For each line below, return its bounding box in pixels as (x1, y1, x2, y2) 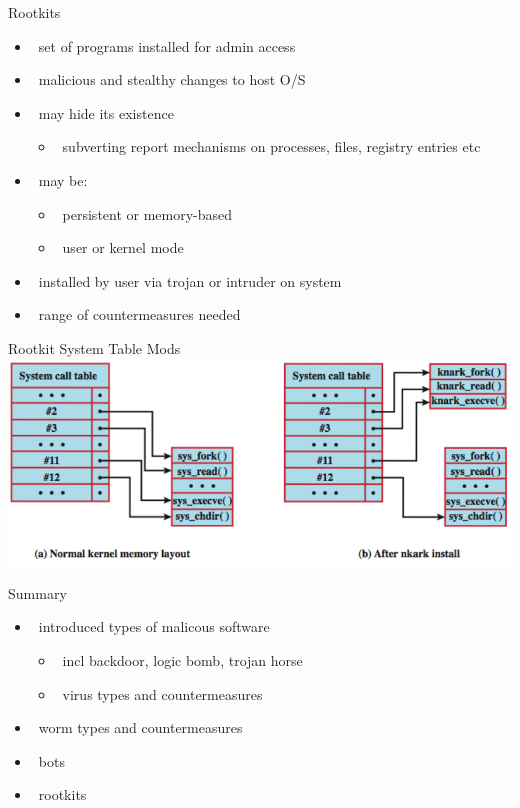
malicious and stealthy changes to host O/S (38, 69, 306, 90)
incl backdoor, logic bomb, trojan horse (62, 650, 303, 671)
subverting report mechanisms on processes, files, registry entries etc (62, 136, 481, 157)
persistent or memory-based (62, 203, 233, 224)
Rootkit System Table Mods (8, 337, 181, 358)
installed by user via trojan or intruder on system (38, 270, 342, 291)
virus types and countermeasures (62, 683, 263, 704)
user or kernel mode (62, 237, 184, 258)
